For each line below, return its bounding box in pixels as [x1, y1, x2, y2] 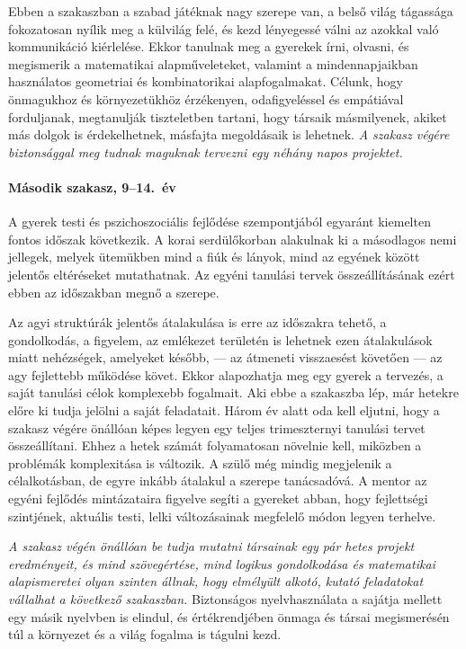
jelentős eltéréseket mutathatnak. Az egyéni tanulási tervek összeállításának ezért [8, 264, 455, 283]
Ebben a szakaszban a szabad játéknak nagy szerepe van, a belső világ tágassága [8, 2, 453, 20]
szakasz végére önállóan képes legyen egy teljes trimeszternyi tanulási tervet [8, 418, 426, 437]
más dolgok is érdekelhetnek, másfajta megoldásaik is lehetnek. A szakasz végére [8, 125, 450, 144]
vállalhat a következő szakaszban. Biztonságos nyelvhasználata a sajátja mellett [8, 590, 443, 609]
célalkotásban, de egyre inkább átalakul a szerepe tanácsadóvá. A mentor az [8, 471, 427, 490]
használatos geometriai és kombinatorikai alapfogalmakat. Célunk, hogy [8, 72, 403, 91]
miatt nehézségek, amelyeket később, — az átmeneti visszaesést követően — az [8, 348, 443, 367]
